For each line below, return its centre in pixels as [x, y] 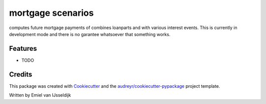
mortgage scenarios [51, 13]
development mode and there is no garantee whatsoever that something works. [90, 34]
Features [23, 49]
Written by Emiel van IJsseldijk [40, 95]
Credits [21, 74]
